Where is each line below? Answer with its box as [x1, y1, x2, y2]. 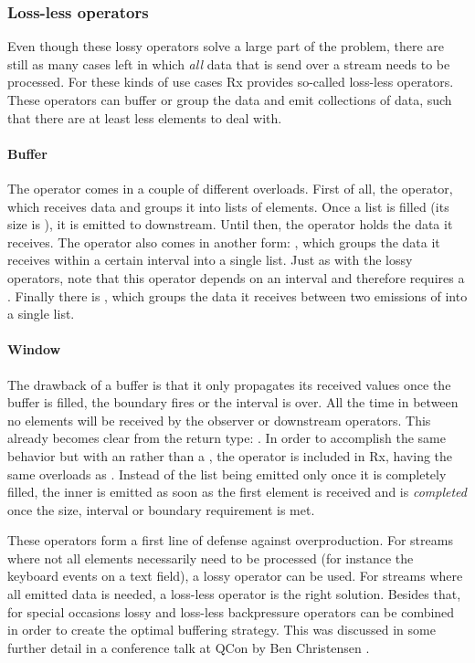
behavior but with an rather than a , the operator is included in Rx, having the [7, 446, 453, 465]
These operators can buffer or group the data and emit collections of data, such [7, 90, 452, 109]
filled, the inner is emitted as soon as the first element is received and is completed [7, 482, 467, 501]
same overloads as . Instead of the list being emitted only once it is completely [7, 464, 447, 483]
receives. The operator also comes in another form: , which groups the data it [7, 232, 440, 251]
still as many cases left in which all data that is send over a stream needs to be [7, 54, 450, 73]
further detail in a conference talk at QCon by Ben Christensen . [7, 637, 370, 657]
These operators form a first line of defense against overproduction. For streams [7, 531, 453, 550]
